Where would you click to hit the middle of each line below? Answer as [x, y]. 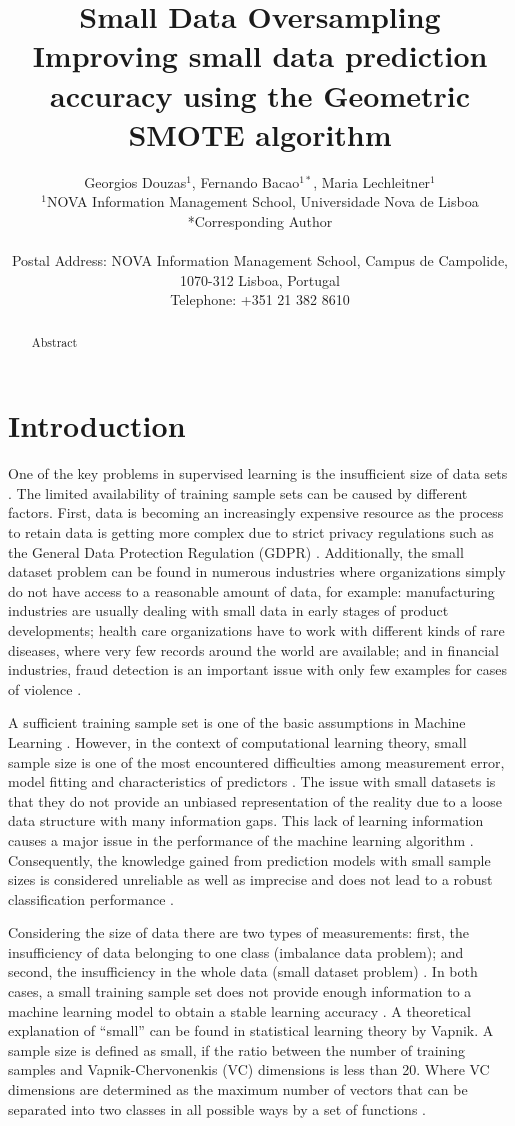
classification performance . [91, 898]
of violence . [45, 688]
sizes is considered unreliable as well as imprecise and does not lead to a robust [250, 879]
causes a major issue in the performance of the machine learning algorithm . [241, 839]
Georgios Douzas [135, 181]
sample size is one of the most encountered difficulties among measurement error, [256, 761]
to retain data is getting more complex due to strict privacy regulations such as [251, 532]
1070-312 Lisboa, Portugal [260, 279]
